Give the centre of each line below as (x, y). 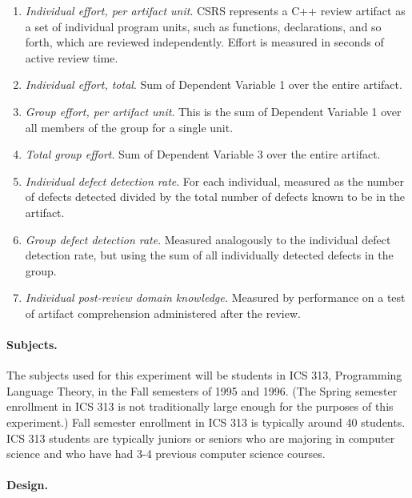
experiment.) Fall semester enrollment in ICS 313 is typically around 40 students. (206, 422)
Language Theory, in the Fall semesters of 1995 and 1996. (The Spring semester (202, 390)
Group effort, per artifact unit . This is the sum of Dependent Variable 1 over (213, 111)
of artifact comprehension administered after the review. (163, 313)
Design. (28, 485)
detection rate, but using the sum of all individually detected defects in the (209, 255)
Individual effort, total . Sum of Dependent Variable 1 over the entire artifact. (214, 84)
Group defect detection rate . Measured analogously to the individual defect (208, 239)
